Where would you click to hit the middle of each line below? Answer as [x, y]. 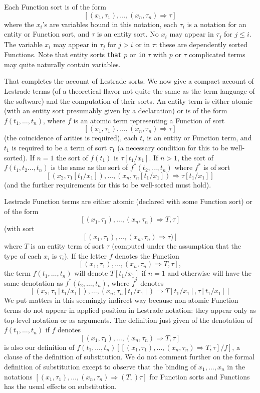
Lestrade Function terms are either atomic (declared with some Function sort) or [128, 201]
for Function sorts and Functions [200, 376]
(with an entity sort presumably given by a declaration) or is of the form [116, 111]
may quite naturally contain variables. [62, 64]
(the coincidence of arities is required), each [71, 138]
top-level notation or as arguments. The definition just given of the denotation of [128, 320]
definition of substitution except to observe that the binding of [100, 366]
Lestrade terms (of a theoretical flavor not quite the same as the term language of [129, 90]
